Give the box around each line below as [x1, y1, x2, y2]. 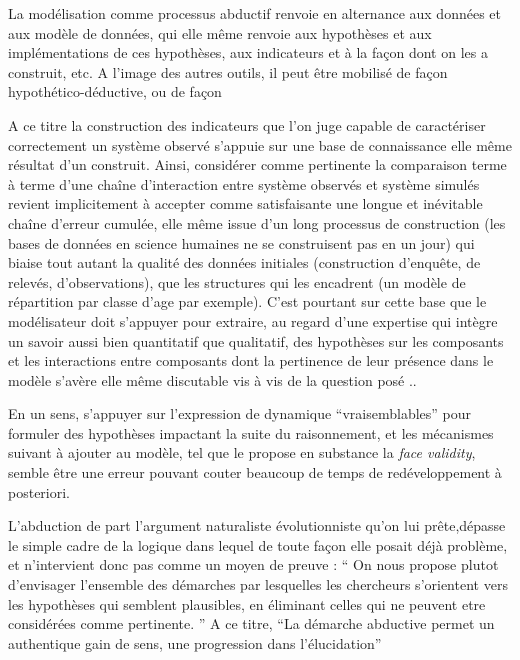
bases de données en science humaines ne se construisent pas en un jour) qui [8, 232, 475, 253]
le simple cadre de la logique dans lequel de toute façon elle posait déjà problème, [8, 534, 508, 555]
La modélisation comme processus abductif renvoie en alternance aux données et [8, 3, 501, 23]
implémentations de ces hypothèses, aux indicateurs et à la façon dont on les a [8, 42, 488, 63]
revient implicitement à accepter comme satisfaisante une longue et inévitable [8, 193, 483, 214]
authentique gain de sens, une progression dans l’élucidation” [8, 632, 382, 653]
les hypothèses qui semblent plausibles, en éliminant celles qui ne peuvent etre [8, 593, 486, 614]
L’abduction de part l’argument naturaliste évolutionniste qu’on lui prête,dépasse [8, 515, 506, 536]
